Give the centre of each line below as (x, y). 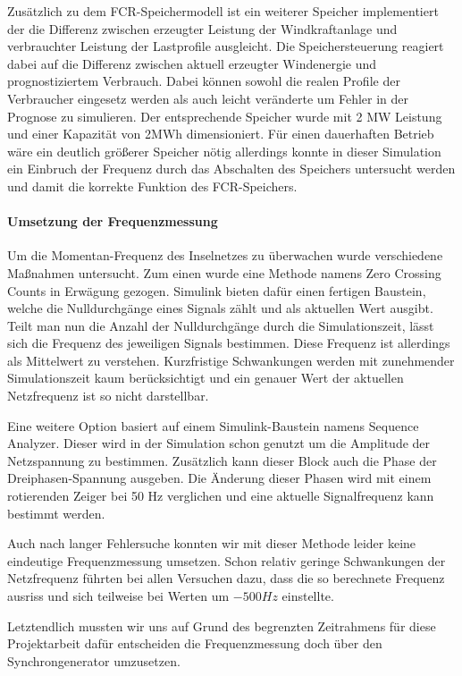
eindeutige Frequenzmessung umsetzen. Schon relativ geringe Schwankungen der (227, 560)
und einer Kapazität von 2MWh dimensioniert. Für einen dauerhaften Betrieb (221, 134)
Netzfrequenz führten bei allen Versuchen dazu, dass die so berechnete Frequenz (226, 578)
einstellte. (308, 596)
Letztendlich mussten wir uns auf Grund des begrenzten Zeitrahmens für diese (222, 625)
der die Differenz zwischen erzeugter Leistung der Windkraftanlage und (202, 28)
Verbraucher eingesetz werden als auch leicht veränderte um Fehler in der (208, 98)
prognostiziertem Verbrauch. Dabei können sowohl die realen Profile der (204, 81)
